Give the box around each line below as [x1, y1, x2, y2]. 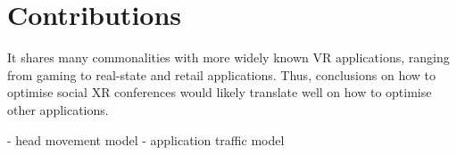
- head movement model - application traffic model [7, 130, 285, 149]
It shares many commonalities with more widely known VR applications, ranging [7, 48, 450, 67]
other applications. [7, 100, 109, 118]
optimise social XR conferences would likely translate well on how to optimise [7, 83, 432, 102]
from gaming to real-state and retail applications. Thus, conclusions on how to [7, 65, 436, 84]
